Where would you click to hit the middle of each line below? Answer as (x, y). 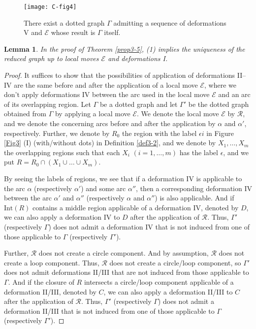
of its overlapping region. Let (48, 104)
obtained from (25, 114)
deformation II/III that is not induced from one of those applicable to (109, 311)
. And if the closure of (41, 281)
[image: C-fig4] (50, 7)
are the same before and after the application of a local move (106, 84)
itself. (112, 32)
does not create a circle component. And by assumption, (124, 253)
